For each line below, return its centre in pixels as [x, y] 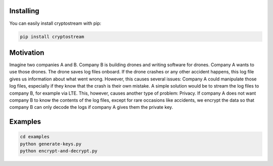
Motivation [27, 52]
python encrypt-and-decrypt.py [59, 151]
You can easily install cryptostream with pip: [55, 23]
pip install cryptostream [52, 36]
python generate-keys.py [51, 144]
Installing [25, 11]
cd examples [35, 137]
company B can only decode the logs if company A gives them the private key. [91, 107]
